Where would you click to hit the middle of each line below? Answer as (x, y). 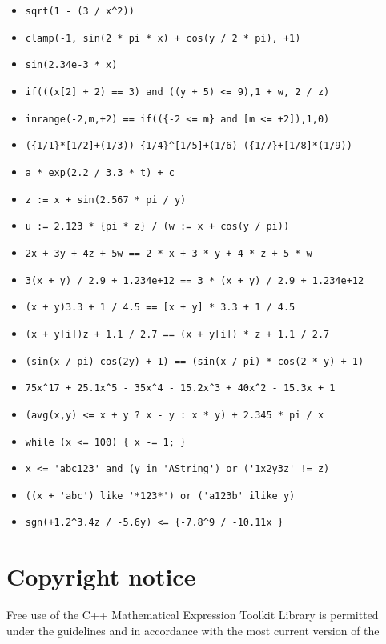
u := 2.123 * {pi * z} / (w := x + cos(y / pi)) (157, 227)
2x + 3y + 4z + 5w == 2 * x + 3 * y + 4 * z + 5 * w (169, 253)
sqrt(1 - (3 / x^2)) (80, 11)
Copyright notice (101, 576)
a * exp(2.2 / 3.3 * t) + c (100, 172)
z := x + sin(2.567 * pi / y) (106, 200)
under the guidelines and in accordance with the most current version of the (193, 630)
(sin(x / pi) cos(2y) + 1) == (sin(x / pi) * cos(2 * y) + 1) (195, 361)
